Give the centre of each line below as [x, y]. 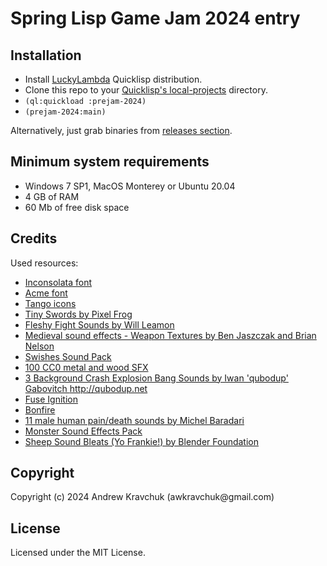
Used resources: [44, 263]
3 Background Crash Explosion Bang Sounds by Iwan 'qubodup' [156, 378]
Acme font [46, 293]
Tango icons [50, 303]
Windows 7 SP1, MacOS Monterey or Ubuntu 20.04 [130, 186]
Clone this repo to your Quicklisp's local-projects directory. [146, 90]
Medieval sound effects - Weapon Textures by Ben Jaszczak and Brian [170, 335]
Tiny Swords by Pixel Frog [78, 314]
